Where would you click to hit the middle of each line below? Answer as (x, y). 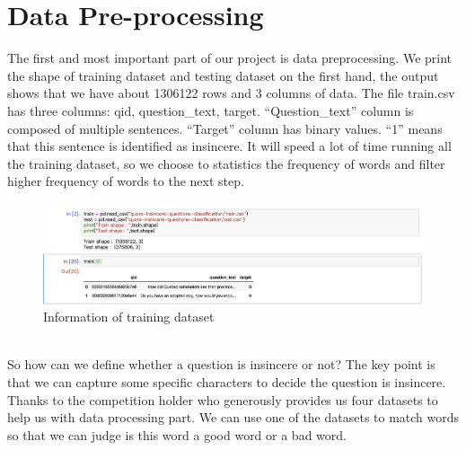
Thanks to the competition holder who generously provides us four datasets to (223, 399)
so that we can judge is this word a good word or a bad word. (177, 434)
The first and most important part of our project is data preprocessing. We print (230, 58)
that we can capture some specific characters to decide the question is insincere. (227, 381)
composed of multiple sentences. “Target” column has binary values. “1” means (225, 128)
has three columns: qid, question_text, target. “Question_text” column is (211, 110)
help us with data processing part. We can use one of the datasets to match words (233, 417)
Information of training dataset (129, 317)
